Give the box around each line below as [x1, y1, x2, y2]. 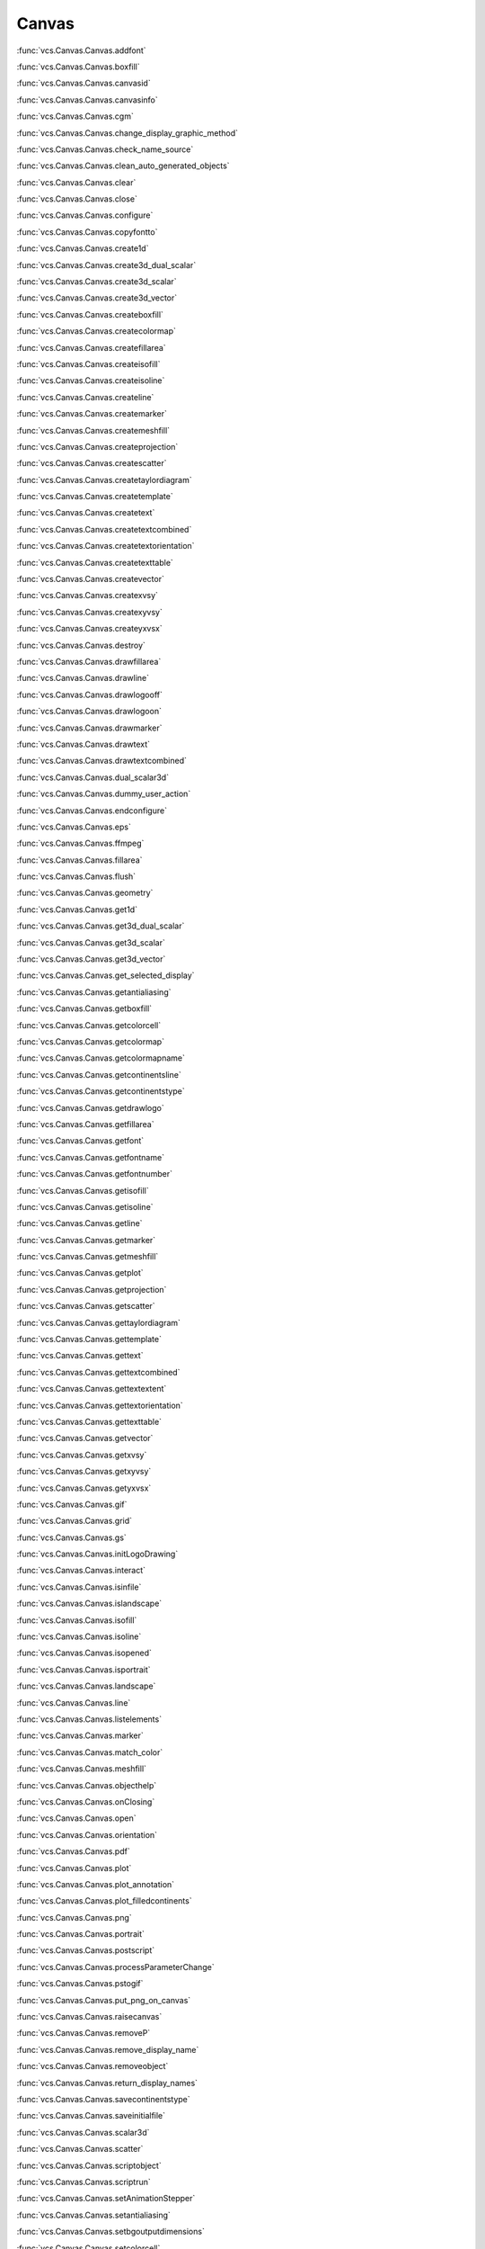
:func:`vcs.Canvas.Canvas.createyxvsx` [16, 623, 163, 634]
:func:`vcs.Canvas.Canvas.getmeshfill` [16, 1251, 159, 1262]
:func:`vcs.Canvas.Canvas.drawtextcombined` [16, 756, 188, 766]
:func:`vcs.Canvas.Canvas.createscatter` [16, 458, 167, 469]
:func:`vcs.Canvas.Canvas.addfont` [16, 45, 147, 56]
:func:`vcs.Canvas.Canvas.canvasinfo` [16, 94, 159, 105]
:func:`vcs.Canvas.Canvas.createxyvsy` [16, 606, 163, 617]
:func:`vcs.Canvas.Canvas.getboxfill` [16, 1003, 153, 1014]
